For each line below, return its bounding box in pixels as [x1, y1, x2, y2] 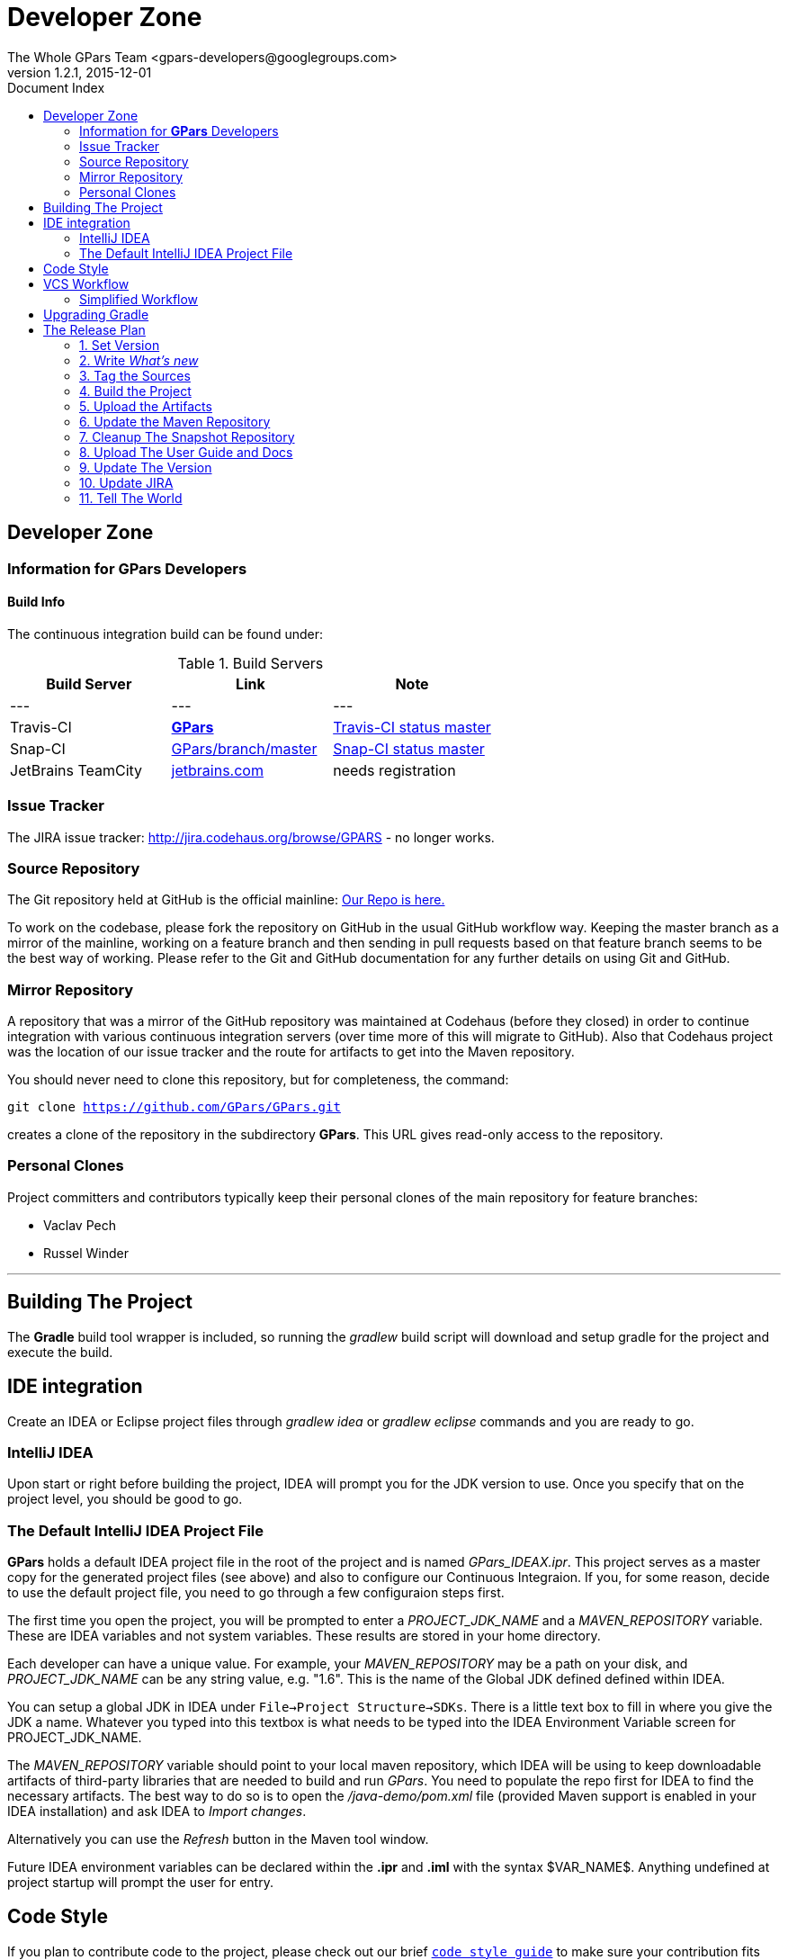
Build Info [7, 594, 66, 610]
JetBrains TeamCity [10, 760, 143, 779]
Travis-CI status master [333, 717, 491, 736]
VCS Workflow [43, 275, 130, 292]
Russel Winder [43, 1245, 130, 1261]
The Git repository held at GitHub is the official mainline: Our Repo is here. [7, 892, 445, 908]
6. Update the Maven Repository [79, 413, 271, 429]
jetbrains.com [171, 760, 264, 779]
